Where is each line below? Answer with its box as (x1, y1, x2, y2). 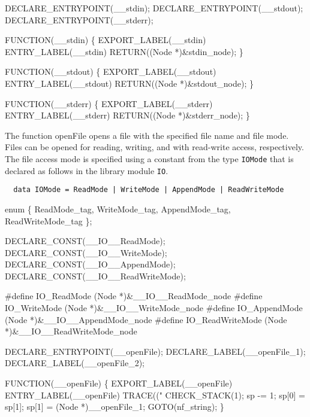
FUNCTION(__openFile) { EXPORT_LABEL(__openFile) (5, 377, 233, 389)
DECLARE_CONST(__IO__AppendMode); (5, 258, 176, 270)
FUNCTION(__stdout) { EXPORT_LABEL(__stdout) (5, 65, 216, 78)
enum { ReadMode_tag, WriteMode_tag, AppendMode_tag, (5, 202, 231, 215)
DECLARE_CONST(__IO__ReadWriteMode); (5, 269, 186, 282)
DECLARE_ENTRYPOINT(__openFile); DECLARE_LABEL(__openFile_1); (5, 345, 306, 357)
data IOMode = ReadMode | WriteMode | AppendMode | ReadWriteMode (13, 185, 284, 194)
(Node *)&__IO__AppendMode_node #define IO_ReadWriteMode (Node (5, 313, 287, 325)
